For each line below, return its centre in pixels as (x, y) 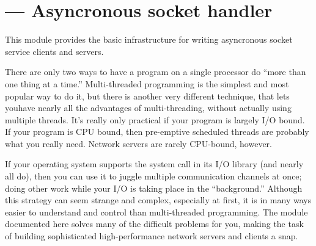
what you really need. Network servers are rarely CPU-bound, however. (138, 143)
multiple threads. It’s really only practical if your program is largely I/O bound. (155, 119)
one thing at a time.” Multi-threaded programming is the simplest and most (147, 83)
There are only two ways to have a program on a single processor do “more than (156, 72)
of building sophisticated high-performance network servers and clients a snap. (152, 236)
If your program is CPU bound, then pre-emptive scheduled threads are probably (157, 132)
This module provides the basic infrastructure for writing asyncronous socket (149, 39)
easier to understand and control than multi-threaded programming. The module (156, 212)
